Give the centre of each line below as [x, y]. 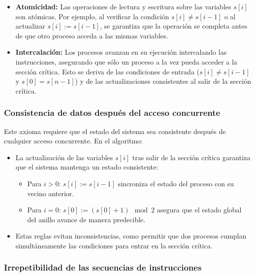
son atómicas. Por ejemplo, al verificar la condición [92, 16]
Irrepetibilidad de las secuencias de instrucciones [103, 267]
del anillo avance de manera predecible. [86, 219]
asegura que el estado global [199, 210]
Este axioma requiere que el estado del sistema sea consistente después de [115, 131]
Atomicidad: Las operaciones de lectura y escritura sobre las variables [123, 6]
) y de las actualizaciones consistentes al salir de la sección [163, 81]
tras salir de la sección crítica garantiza [191, 157]
